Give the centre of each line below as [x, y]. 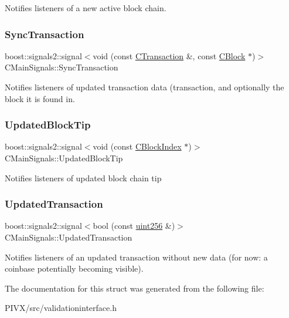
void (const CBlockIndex [137, 146]
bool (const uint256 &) [134, 226]
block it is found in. [40, 98]
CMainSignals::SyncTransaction [62, 67]
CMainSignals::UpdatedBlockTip [64, 158]
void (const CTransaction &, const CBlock [169, 55]
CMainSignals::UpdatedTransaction [69, 237]
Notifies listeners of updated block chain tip [83, 177]
